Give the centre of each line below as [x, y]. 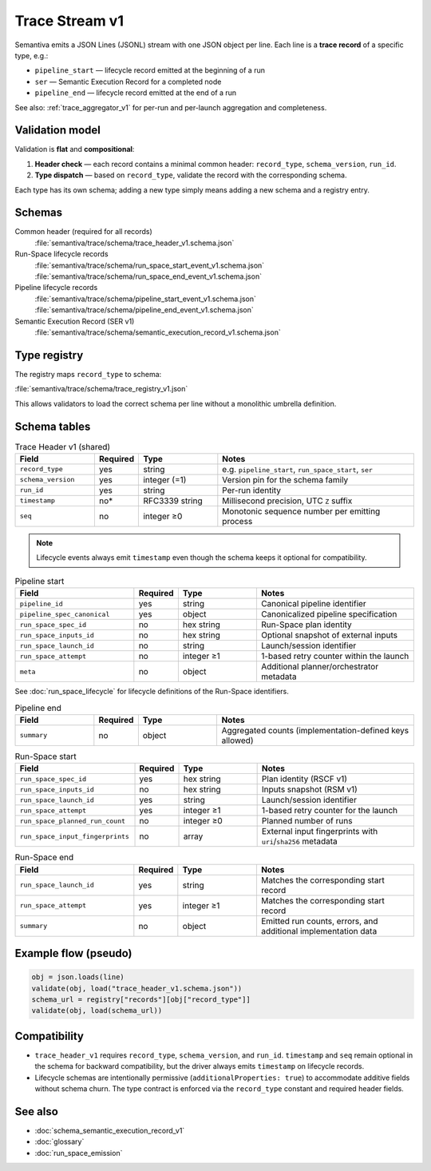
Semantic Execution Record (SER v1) [75, 321]
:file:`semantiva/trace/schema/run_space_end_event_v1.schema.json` [148, 276]
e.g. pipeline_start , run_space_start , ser [297, 469]
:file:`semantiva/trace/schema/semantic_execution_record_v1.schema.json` [158, 332]
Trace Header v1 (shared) [63, 447]
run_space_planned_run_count [73, 821]
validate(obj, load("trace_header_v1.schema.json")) [137, 988]
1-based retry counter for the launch [330, 811]
